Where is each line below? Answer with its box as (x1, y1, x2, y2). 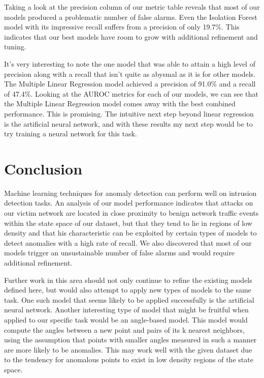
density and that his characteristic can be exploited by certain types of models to (4, 227, 257, 238)
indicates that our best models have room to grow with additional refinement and (4, 31, 258, 42)
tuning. (4, 41, 26, 52)
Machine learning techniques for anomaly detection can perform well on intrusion (4, 187, 257, 198)
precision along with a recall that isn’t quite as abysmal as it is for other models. (4, 68, 255, 79)
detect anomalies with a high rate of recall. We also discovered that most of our (4, 237, 252, 248)
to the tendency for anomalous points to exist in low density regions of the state (4, 354, 253, 365)
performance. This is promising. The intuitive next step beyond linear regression (4, 108, 254, 119)
